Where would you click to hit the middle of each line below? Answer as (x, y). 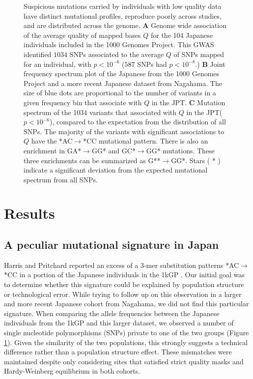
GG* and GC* (113, 150)
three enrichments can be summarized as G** (92, 160)
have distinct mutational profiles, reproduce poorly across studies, (123, 15)
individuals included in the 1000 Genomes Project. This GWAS (119, 44)
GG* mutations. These (180, 150)
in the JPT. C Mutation (188, 102)
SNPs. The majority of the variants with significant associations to (124, 131)
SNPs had (152, 64)
